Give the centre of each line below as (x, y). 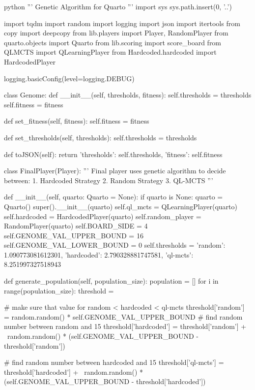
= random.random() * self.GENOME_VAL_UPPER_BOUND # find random (123, 316)
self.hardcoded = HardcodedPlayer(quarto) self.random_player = (103, 216)
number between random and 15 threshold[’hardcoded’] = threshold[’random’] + (125, 326)
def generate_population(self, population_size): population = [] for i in (111, 281)
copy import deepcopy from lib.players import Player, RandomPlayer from (116, 33)
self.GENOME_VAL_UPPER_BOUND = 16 (74, 235)
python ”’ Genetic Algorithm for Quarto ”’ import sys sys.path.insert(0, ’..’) (118, 6)
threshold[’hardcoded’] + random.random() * (74, 372)
